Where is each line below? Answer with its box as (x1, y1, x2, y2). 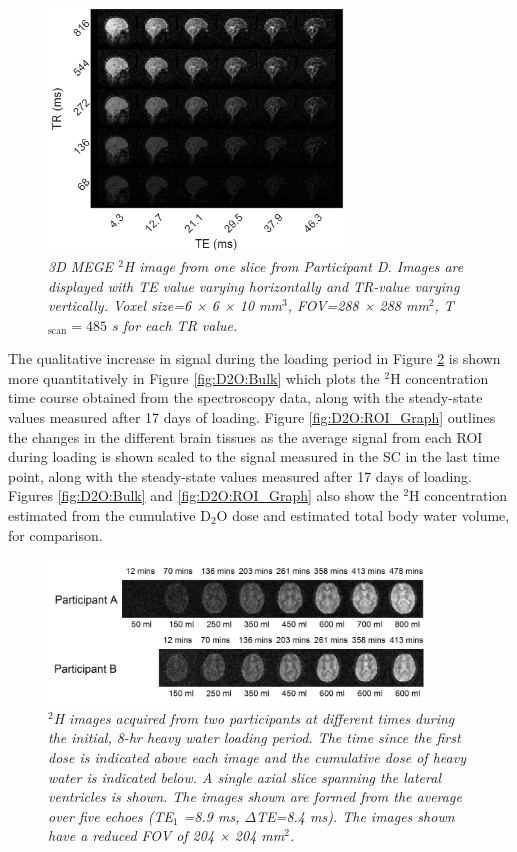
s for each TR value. (112, 314, 238, 335)
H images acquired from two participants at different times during (53, 707, 455, 728)
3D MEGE (48, 255, 114, 276)
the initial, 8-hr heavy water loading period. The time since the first (48, 727, 461, 748)
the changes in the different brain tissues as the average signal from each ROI (8, 426, 483, 447)
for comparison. (8, 524, 103, 545)
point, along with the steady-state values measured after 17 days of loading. (8, 465, 473, 486)
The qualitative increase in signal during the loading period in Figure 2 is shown (8, 348, 501, 369)
